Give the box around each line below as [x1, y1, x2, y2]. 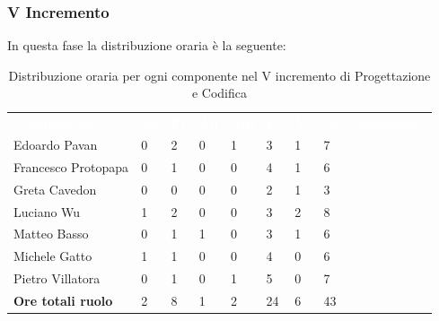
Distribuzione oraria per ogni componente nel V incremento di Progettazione [8, 65, 431, 84]
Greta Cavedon [13, 179, 97, 198]
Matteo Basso [13, 224, 89, 243]
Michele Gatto [13, 247, 92, 265]
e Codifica [191, 83, 247, 102]
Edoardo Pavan [13, 135, 98, 154]
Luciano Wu [13, 202, 81, 221]
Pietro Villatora [13, 269, 101, 288]
